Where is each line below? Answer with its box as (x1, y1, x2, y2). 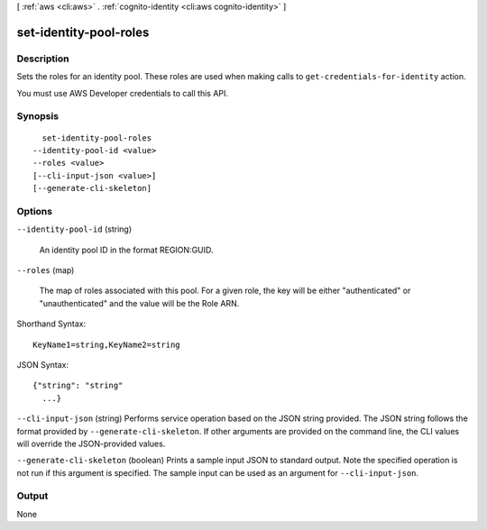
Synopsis (16, 110, 59, 123)
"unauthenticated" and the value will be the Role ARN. (39, 297, 240, 308)
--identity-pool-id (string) (16, 224, 133, 234)
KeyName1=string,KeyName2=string (32, 339, 180, 350)
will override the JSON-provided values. (16, 438, 166, 449)
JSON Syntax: (16, 359, 69, 370)
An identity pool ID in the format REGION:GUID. (39, 244, 214, 255)
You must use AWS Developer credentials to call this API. (16, 87, 229, 98)
